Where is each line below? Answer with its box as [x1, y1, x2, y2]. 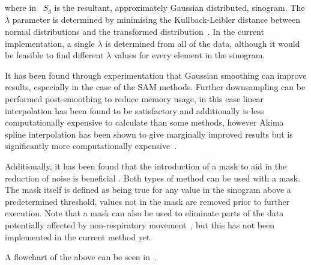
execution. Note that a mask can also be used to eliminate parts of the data [5, 207, 284, 219]
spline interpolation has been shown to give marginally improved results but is [5, 127, 293, 140]
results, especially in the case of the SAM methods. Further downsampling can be [5, 81, 306, 93]
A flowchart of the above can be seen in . [5, 251, 157, 263]
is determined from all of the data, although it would [105, 37, 300, 49]
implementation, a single [5, 37, 95, 49]
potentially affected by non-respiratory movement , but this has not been [5, 218, 275, 231]
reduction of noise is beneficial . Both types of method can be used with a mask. [5, 171, 301, 184]
